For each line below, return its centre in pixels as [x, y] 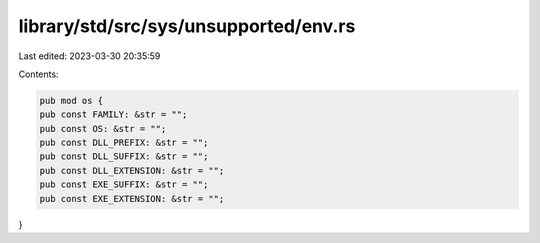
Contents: [38, 74]
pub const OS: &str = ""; [103, 128]
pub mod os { [71, 100]
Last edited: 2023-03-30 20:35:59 [89, 56]
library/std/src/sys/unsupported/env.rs [187, 26]
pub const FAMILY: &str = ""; [113, 114]
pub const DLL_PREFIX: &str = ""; [124, 143]
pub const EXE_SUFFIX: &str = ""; [124, 184]
